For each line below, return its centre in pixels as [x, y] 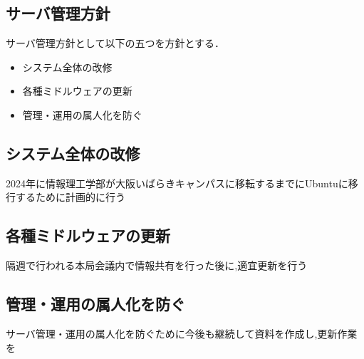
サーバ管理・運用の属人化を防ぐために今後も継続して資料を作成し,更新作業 [182, 333]
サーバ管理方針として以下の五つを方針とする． [115, 43]
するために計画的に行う [70, 197]
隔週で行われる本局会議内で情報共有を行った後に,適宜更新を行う [157, 265]
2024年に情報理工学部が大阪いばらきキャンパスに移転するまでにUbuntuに [177, 183]
